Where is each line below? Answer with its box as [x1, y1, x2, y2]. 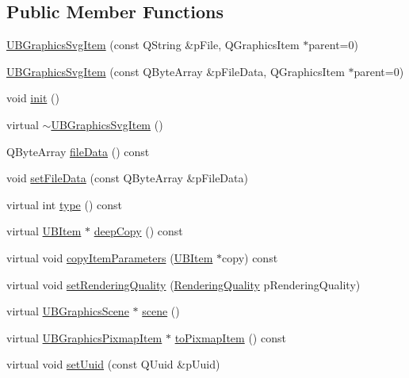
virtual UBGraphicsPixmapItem [6, 329, 162, 346]
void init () [6, 90, 59, 106]
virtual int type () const [6, 196, 122, 212]
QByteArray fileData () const [6, 143, 150, 159]
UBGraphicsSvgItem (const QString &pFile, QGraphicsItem [6, 36, 300, 53]
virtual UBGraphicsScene [6, 303, 129, 319]
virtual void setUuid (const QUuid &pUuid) [6, 356, 220, 372]
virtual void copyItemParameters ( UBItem [6, 249, 213, 265]
